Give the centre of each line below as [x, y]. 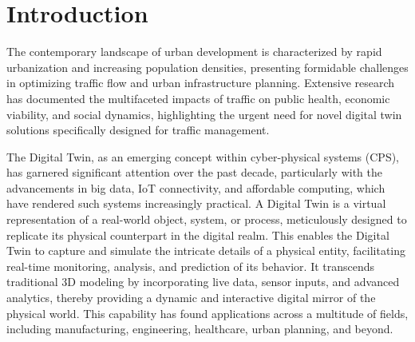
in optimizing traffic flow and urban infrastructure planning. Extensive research [201, 83]
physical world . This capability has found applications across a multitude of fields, [207, 313]
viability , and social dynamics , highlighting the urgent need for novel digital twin [204, 114]
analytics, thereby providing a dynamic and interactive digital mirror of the [191, 298]
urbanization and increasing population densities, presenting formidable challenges [207, 67]
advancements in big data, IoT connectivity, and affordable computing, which [196, 187]
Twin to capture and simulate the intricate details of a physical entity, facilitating [206, 251]
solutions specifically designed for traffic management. [138, 130]
